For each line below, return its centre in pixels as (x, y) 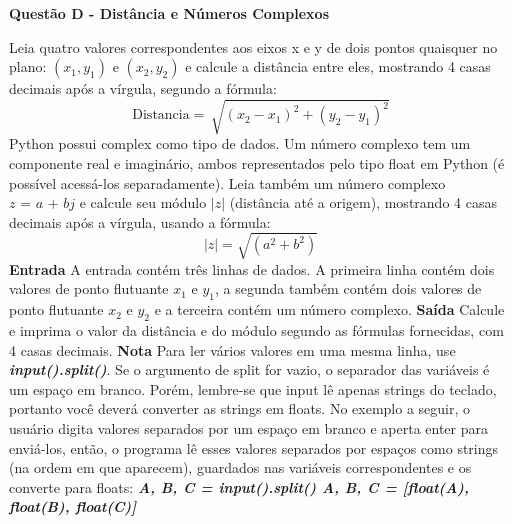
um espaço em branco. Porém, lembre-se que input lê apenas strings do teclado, (253, 388)
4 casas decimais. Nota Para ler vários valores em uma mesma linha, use (232, 349)
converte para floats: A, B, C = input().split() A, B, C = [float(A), (239, 486)
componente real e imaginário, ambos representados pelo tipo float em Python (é (257, 162)
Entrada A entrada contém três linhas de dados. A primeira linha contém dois (252, 268)
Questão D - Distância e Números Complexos (169, 13)
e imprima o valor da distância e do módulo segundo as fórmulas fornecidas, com (256, 330)
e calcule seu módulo (143, 202)
